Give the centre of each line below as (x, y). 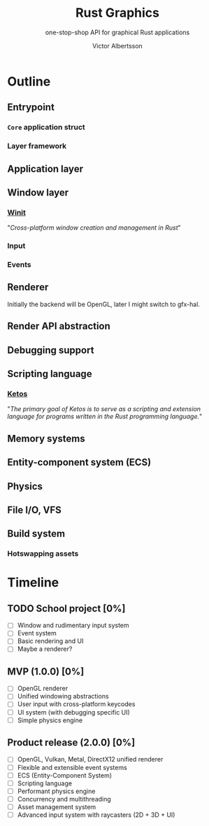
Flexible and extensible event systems (72, 767)
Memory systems (46, 438)
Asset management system (57, 806)
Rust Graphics (117, 13)
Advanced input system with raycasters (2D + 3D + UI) (96, 815)
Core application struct (46, 128)
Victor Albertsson (117, 46)
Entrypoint (31, 108)
